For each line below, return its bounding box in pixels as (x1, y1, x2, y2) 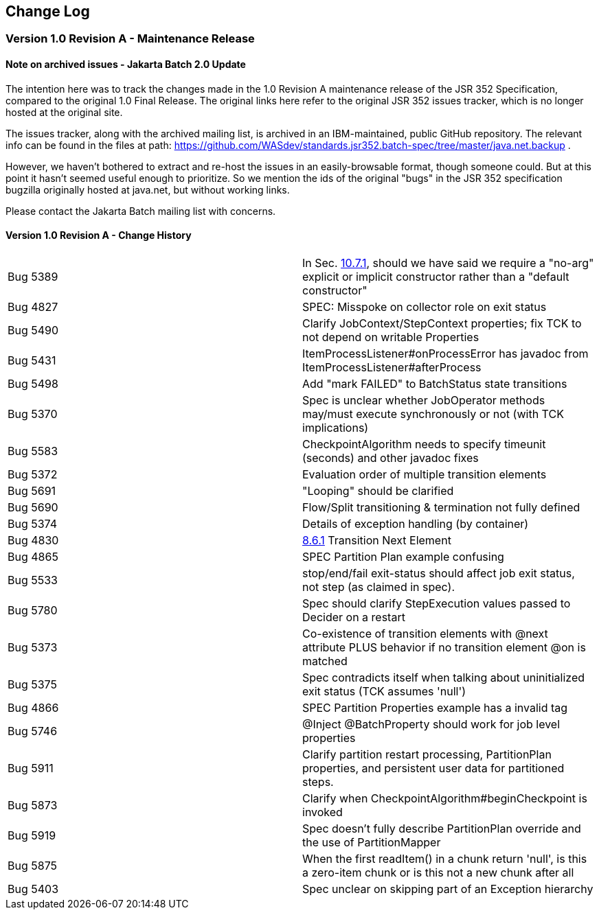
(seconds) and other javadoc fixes (302, 450, 479, 465)
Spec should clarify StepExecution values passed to (302, 596, 571, 610)
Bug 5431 (8, 353, 56, 367)
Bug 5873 (8, 798, 58, 812)
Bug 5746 (8, 723, 58, 738)
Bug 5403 (8, 881, 59, 896)
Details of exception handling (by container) (302, 516, 529, 531)
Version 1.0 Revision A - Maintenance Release (5, 32, 255, 46)
